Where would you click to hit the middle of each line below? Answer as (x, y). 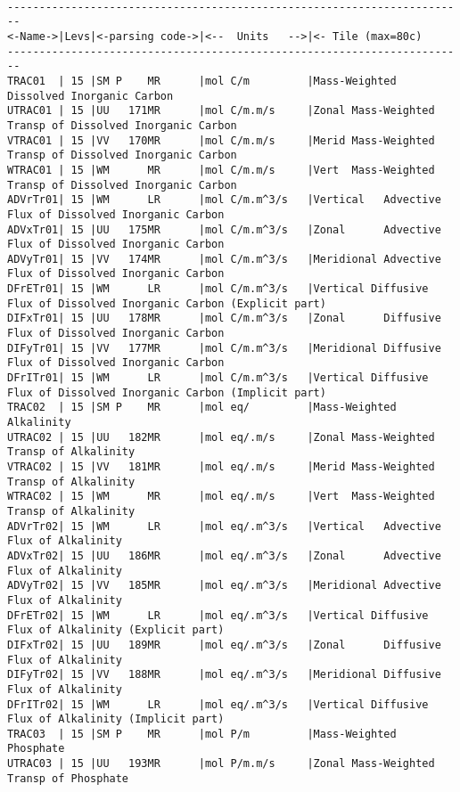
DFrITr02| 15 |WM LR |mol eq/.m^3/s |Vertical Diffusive (218, 704)
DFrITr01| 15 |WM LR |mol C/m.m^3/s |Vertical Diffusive (218, 378)
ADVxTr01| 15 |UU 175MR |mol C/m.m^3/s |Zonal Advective (224, 229)
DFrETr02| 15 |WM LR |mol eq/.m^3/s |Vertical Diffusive (218, 615)
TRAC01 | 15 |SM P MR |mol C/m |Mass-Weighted (202, 81)
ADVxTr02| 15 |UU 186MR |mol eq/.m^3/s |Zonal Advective (224, 555)
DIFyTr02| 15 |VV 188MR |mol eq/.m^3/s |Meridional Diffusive (224, 675)
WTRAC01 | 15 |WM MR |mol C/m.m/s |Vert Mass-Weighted (221, 170)
